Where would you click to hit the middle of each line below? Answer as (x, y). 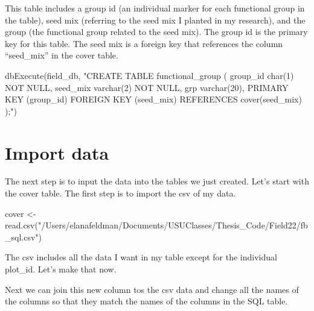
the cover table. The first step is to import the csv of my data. (120, 193)
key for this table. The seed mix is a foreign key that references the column (144, 43)
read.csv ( (21, 225)
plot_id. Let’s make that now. (61, 269)
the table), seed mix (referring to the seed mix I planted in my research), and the (155, 20)
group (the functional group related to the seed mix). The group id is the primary (156, 32)
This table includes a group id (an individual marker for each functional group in (155, 8)
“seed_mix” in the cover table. (62, 55)
